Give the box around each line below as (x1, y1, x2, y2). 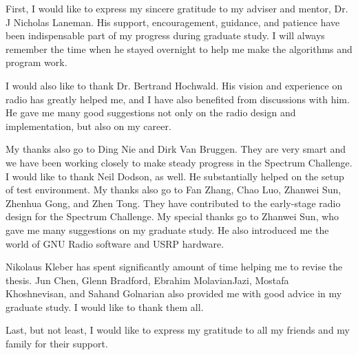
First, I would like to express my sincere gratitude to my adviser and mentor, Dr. (6, 1, 348, 15)
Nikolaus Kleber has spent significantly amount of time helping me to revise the (6, 259, 343, 274)
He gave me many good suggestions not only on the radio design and (6, 105, 296, 120)
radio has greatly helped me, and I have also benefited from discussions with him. (6, 92, 350, 106)
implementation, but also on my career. (6, 118, 171, 133)
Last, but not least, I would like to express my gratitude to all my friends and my (6, 323, 350, 337)
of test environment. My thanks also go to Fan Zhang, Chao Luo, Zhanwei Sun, (6, 182, 341, 197)
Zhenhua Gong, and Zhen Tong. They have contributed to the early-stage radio (6, 195, 341, 210)
